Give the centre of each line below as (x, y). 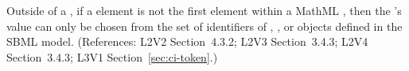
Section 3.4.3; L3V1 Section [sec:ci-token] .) (112, 56)
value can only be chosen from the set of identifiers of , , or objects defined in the (204, 26)
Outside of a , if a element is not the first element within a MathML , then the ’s (204, 10)
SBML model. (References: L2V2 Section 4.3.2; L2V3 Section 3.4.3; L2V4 (187, 41)
